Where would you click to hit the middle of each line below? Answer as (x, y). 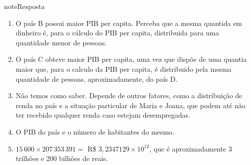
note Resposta (24, 6)
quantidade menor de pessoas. (61, 42)
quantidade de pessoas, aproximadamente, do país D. (97, 79)
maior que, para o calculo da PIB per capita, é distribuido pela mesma (124, 69)
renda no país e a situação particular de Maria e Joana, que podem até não (130, 105)
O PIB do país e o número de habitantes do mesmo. (95, 131)
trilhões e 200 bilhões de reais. (62, 158)
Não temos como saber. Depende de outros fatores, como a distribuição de (129, 95)
